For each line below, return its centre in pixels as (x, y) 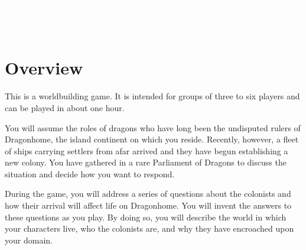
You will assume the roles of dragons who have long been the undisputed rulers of (153, 127)
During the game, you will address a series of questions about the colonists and (148, 194)
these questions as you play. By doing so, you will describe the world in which (146, 217)
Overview (44, 68)
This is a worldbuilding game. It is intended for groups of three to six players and (152, 96)
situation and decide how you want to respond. (90, 173)
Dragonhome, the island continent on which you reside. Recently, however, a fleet (152, 139)
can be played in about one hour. (65, 107)
